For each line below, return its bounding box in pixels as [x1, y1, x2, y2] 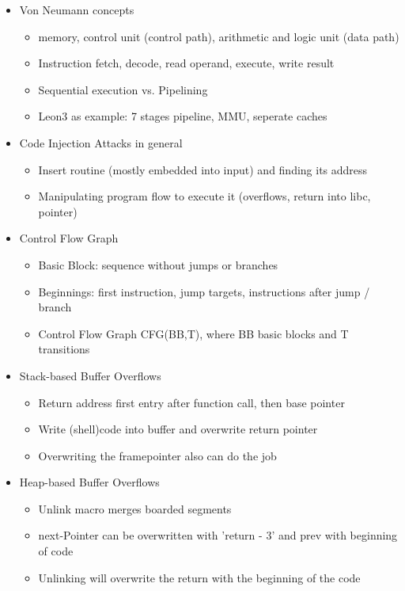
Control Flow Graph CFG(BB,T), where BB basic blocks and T [38, 325, 349, 341]
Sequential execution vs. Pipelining [38, 81, 208, 97]
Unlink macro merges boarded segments [38, 500, 232, 517]
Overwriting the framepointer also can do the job [38, 447, 277, 463]
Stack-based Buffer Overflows [19, 367, 161, 383]
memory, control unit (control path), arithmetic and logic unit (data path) [38, 28, 399, 44]
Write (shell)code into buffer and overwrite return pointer [38, 421, 318, 437]
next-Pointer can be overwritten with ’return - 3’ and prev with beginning [38, 527, 398, 543]
